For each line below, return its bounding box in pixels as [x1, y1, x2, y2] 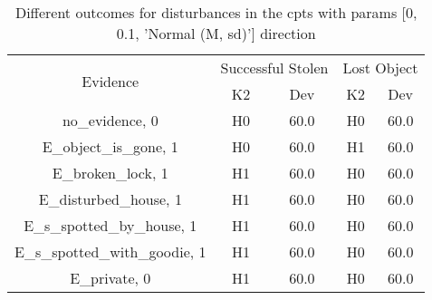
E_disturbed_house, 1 [38, 189, 182, 209]
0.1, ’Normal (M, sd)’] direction [116, 23, 316, 44]
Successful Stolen [220, 57, 329, 78]
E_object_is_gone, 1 [42, 136, 178, 157]
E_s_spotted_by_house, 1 [24, 215, 197, 236]
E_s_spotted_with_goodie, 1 [14, 241, 206, 262]
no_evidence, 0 [62, 110, 158, 131]
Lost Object [342, 57, 418, 78]
